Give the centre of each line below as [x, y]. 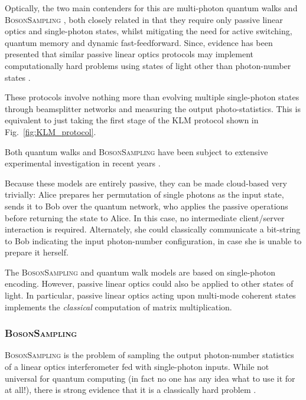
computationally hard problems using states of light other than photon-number [148, 65]
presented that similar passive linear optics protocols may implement [129, 54]
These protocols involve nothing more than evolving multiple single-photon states [152, 97]
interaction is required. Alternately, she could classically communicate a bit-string [153, 229]
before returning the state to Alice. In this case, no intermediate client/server [145, 217]
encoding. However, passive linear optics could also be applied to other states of [149, 283]
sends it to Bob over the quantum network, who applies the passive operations [147, 206]
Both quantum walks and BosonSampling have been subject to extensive [136, 151]
